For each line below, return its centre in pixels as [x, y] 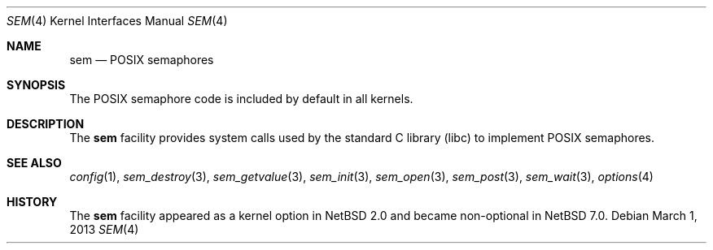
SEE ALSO [34, 163]
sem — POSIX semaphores [142, 60]
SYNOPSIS [36, 85]
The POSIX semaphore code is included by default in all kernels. [241, 99]
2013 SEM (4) [104, 229]
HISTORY [32, 202]
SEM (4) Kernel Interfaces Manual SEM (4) [117, 21]
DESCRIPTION [46, 124]
